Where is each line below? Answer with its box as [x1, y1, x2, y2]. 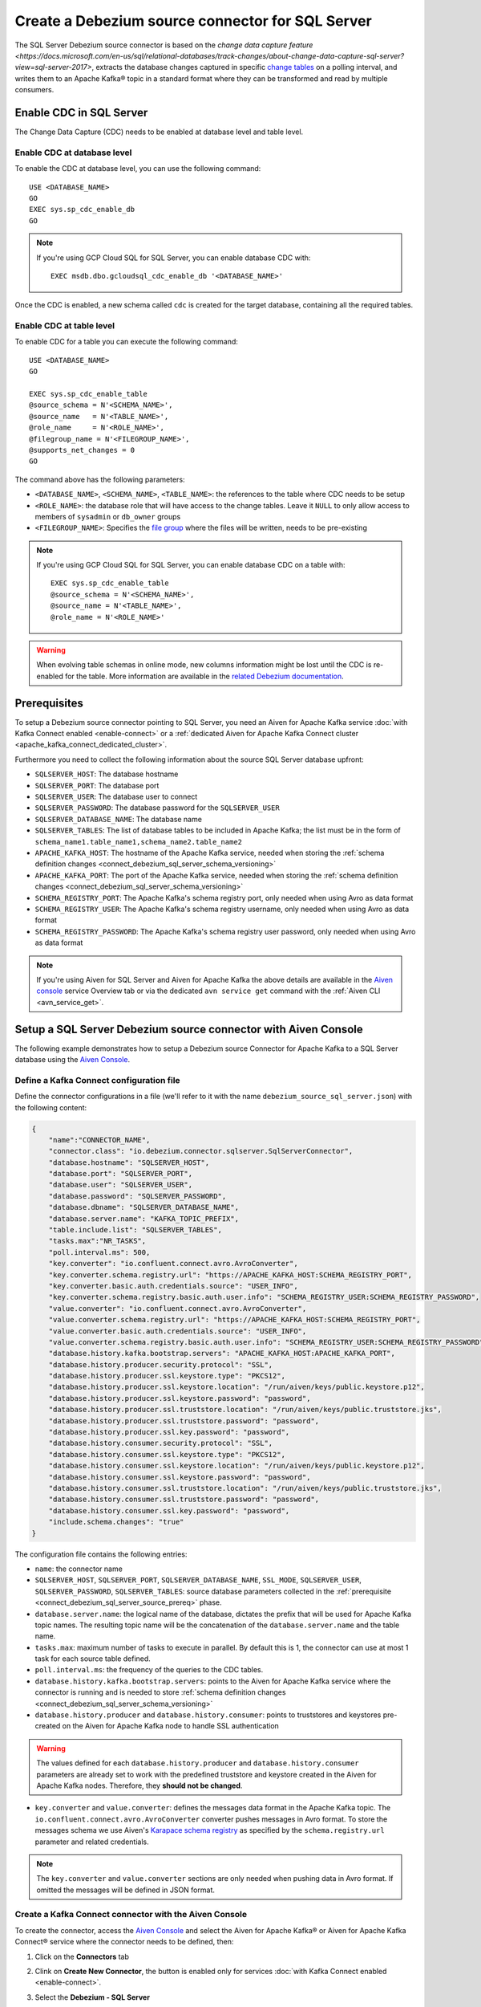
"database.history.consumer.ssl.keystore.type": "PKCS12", [48, 1450, 286, 1459]
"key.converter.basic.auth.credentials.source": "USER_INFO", [48, 1281, 298, 1290]
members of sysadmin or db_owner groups [34, 511, 181, 521]
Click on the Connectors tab [34, 1952, 130, 1961]
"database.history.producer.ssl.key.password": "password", [48, 1427, 290, 1437]
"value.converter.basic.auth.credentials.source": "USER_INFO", [48, 1326, 307, 1336]
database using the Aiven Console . [14, 1054, 131, 1064]
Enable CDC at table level [14, 320, 115, 332]
